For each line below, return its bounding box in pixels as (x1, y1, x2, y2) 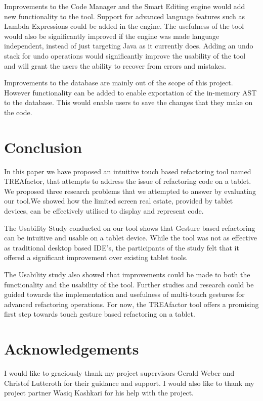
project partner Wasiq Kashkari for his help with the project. (4, 387, 194, 398)
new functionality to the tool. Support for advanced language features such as (4, 11, 245, 21)
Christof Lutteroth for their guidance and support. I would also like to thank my (4, 377, 254, 388)
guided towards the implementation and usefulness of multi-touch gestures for (4, 289, 245, 299)
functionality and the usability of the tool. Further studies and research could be (4, 279, 254, 289)
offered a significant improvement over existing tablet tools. (4, 252, 188, 263)
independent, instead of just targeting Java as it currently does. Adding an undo (4, 40, 253, 51)
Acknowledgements (4, 338, 139, 359)
